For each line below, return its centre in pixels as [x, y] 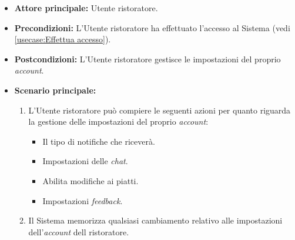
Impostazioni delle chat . [85, 161]
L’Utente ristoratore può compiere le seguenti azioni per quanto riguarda [160, 110]
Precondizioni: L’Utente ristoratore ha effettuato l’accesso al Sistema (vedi [152, 27]
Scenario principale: [55, 90]
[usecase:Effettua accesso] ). [63, 39]
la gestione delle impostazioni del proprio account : [118, 121]
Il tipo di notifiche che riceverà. [99, 141]
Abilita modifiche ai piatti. [90, 180]
